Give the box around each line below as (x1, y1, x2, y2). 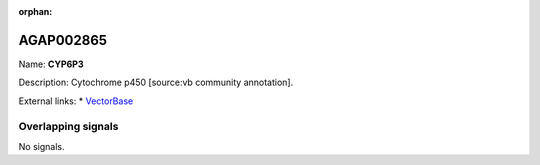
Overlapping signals (18, 120, 119, 134)
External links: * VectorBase (18, 95, 134, 107)
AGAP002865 (18, 31, 108, 49)
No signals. (18, 140, 65, 152)
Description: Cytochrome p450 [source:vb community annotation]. (18, 76, 294, 89)
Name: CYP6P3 (18, 58, 84, 70)
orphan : (18, 6, 53, 17)
